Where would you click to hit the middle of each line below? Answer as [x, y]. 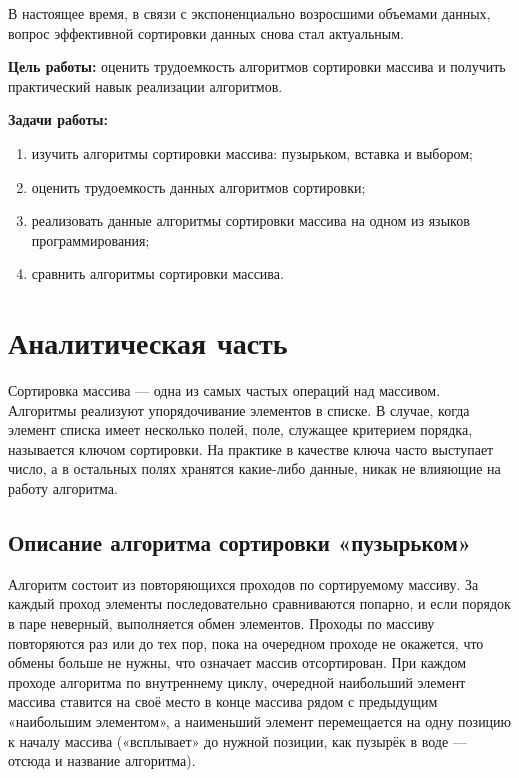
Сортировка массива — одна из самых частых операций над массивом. [224, 390]
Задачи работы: [58, 119]
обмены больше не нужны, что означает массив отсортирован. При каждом [237, 662]
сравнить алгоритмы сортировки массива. [157, 273]
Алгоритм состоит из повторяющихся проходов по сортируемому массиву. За [243, 583]
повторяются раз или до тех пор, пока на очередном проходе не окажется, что [246, 642]
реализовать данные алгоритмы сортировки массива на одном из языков [250, 220]
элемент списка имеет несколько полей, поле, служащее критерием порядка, [240, 429]
